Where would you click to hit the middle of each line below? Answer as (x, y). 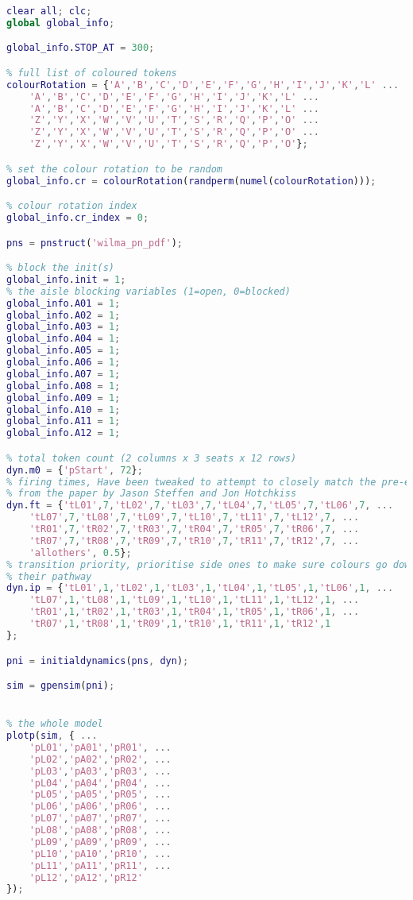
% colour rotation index (72, 206)
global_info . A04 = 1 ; (64, 339)
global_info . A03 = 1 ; (64, 327)
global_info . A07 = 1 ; (64, 374)
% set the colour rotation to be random (115, 169)
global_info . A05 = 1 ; (64, 351)
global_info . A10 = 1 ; (64, 409)
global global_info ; (61, 23)
